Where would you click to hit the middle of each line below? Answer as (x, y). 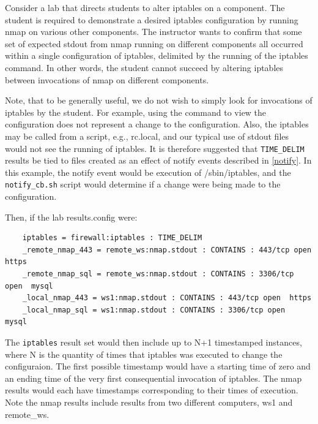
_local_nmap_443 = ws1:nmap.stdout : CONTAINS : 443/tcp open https (167, 298)
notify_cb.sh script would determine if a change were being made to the (143, 184)
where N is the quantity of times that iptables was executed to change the (144, 354)
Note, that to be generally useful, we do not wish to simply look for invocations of (159, 100)
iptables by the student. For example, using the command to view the (136, 112)
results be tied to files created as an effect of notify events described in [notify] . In (158, 160)
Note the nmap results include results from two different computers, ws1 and (149, 402)
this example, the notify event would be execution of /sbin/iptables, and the (148, 172)
